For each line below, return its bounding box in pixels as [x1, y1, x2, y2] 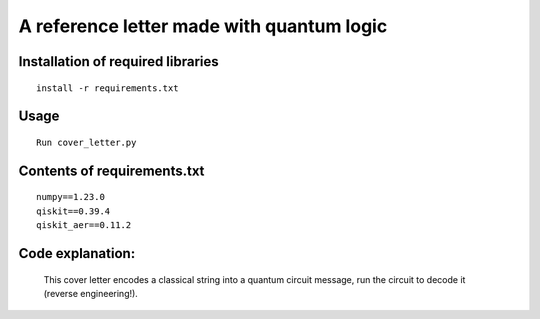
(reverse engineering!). [43, 287, 139, 299]
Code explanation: [18, 245, 136, 262]
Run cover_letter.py [36, 136, 137, 148]
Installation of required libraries [18, 53, 219, 70]
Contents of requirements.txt [18, 162, 205, 179]
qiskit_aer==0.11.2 [36, 220, 132, 231]
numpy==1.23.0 [36, 191, 105, 203]
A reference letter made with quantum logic [18, 15, 388, 37]
